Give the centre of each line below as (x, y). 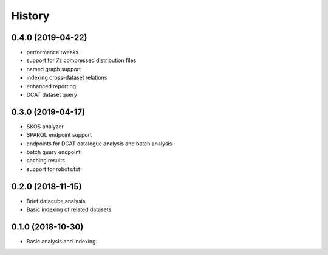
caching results (46, 161)
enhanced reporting (51, 86)
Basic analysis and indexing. (62, 242)
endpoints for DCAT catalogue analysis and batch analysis (99, 144)
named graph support (54, 69)
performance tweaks (53, 52)
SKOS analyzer (45, 126)
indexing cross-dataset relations (67, 78)
